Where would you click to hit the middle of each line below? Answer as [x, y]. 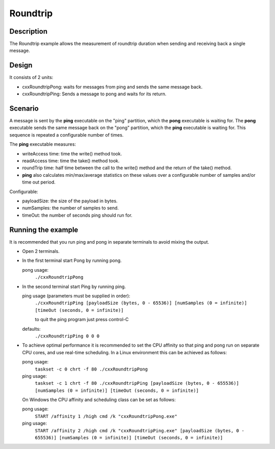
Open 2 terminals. [41, 251]
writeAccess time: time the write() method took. [72, 153]
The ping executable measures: [43, 144]
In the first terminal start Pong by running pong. [72, 260]
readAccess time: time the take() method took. [71, 161]
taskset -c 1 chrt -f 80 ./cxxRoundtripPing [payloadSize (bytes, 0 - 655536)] [137, 383]
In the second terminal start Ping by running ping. [74, 286]
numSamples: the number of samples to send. [71, 208]
